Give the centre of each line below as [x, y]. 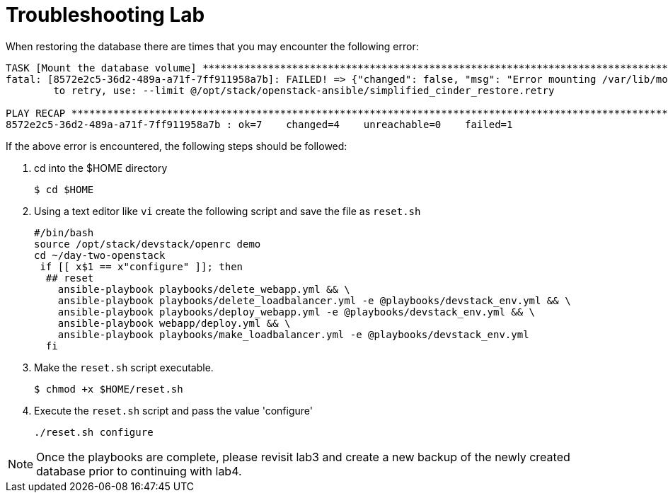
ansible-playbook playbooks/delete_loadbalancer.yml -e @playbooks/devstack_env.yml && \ [314, 300]
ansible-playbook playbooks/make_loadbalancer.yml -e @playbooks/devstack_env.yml [293, 334]
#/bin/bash [64, 232]
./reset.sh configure [94, 432]
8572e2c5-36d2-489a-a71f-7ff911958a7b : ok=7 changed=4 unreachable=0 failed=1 [259, 124]
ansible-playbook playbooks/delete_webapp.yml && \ [204, 289]
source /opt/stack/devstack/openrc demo [148, 244]
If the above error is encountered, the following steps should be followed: [177, 146]
